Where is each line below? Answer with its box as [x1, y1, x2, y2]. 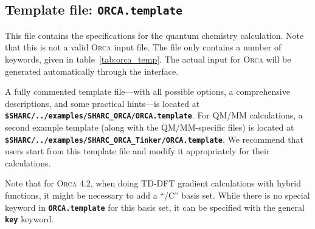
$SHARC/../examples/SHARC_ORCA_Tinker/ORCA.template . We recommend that [5, 132, 303, 145]
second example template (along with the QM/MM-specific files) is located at [5, 121, 294, 133]
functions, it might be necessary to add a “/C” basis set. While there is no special [5, 189, 310, 202]
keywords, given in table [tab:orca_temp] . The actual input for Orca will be [5, 52, 291, 65]
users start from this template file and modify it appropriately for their [5, 145, 270, 157]
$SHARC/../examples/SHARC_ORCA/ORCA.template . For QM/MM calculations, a [5, 109, 303, 121]
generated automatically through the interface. [5, 64, 179, 77]
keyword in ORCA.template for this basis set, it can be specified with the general [5, 200, 305, 213]
